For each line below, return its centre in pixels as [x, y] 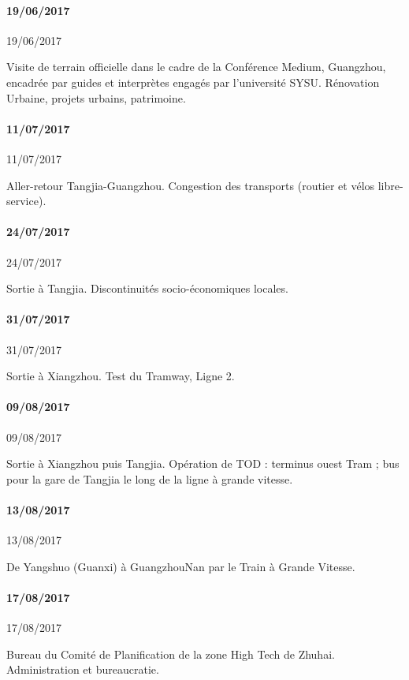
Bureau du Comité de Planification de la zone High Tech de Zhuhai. [171, 654]
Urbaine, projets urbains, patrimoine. [96, 97]
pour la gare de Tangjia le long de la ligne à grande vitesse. [150, 478]
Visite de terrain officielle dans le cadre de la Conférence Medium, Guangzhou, [196, 67]
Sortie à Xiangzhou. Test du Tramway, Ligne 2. [121, 376]
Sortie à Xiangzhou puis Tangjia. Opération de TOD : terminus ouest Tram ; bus [203, 463]
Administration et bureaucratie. [83, 669]
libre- [390, 185]
